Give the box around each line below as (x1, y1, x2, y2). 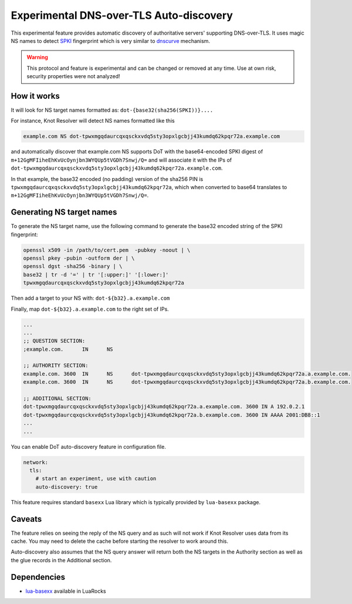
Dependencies (11, 572, 66, 582)
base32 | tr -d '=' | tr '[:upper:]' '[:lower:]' (23, 271, 169, 278)
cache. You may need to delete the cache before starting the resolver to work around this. (11, 538, 229, 545)
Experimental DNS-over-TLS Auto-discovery (11, 9, 233, 22)
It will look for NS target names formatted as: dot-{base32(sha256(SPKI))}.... (11, 106, 214, 114)
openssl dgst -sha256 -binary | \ (23, 263, 123, 270)
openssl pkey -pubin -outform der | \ (23, 255, 135, 261)
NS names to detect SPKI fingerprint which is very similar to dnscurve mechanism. (11, 37, 211, 44)
